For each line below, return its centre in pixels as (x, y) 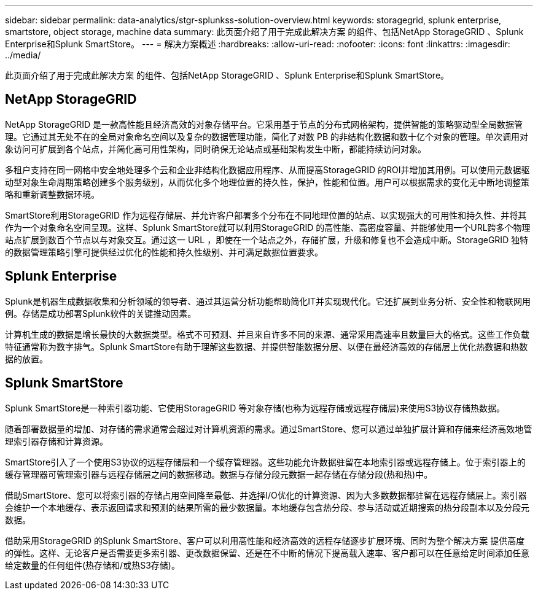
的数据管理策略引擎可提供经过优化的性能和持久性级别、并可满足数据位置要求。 (164, 252)
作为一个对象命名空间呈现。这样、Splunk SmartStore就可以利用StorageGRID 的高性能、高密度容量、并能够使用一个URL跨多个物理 (268, 227)
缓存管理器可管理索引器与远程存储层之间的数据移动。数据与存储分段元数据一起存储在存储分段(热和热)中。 (219, 474)
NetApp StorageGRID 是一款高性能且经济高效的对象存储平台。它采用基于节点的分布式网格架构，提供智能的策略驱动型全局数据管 (264, 124)
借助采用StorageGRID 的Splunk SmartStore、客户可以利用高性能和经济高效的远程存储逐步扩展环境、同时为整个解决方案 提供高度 (265, 540)
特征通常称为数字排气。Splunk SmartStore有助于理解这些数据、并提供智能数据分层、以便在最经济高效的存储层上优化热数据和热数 (267, 346)
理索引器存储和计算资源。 (57, 441)
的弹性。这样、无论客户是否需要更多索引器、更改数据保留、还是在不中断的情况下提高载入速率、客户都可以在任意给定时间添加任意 (267, 553)
